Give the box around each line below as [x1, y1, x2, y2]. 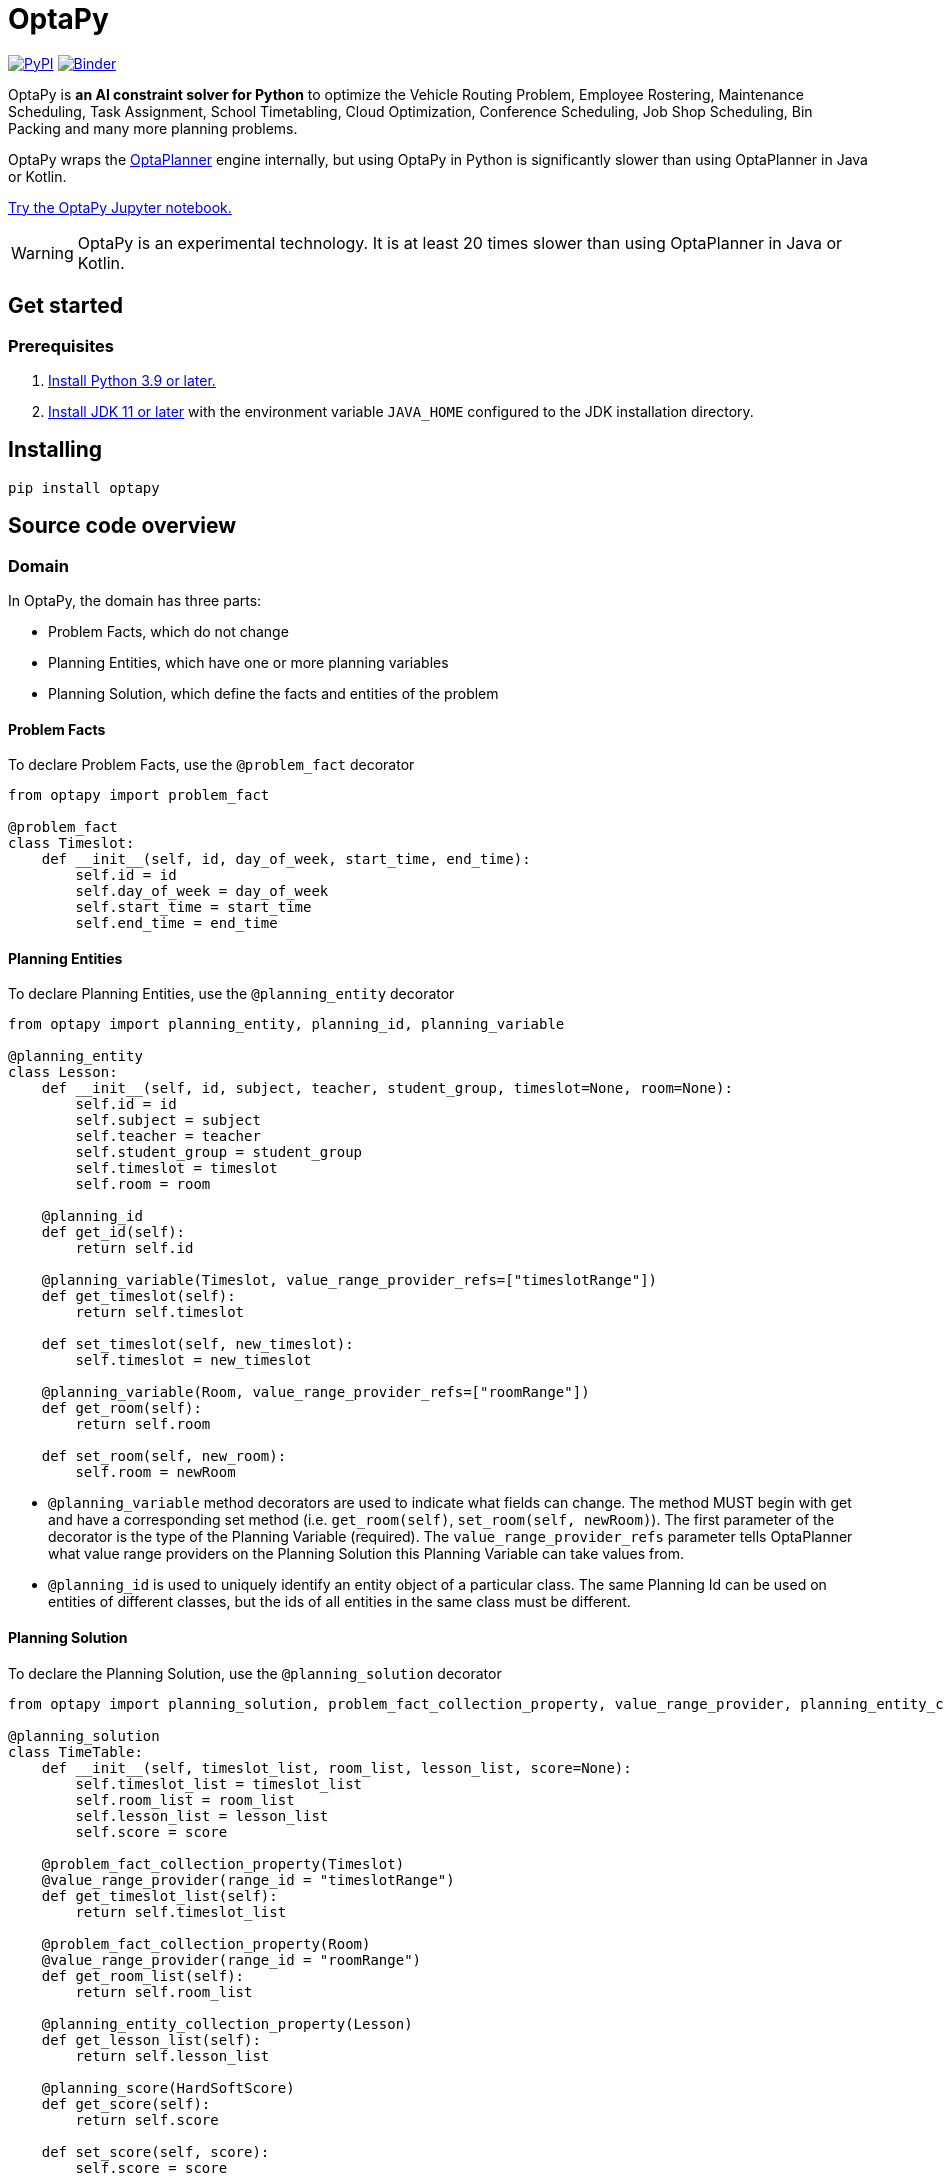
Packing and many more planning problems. [8, 119, 298, 137]
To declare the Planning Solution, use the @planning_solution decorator [8, 1664, 502, 1682]
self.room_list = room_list [75, 1791, 295, 1808]
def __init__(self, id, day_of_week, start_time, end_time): [41, 851, 531, 868]
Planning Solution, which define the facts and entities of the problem [48, 685, 499, 703]
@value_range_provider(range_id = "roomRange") [41, 1951, 422, 1968]
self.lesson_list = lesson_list [75, 1807, 329, 1824]
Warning [11, 242, 74, 263]
